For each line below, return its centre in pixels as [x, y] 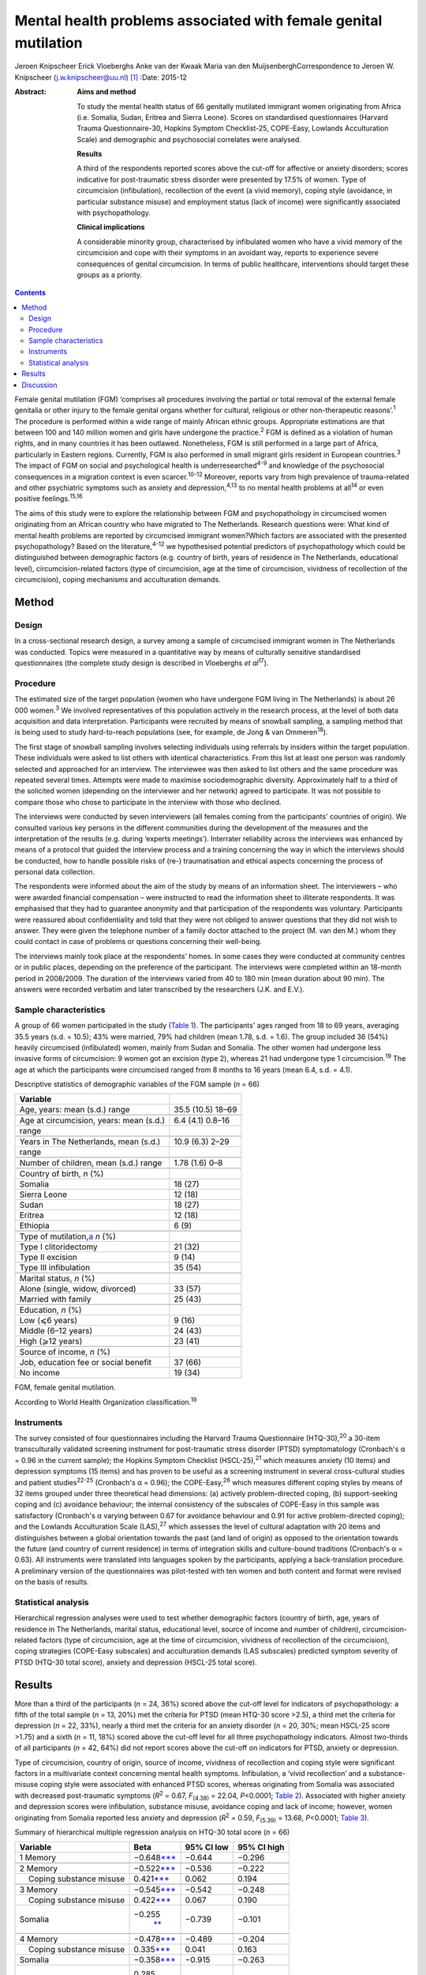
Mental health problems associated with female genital [198, 21]
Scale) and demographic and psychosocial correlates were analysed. [189, 139]
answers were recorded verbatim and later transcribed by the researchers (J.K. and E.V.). [160, 989]
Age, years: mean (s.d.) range [75, 1110]
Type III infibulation [55, 1268]
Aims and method [106, 92]
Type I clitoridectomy [58, 1247]
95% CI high [261, 1847]
